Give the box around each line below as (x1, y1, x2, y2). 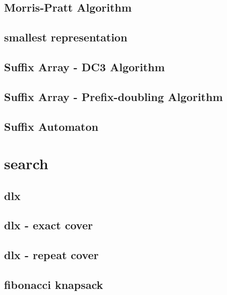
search (4, 153, 48, 174)
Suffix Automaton (4, 118, 98, 134)
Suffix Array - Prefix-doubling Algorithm (4, 88, 223, 104)
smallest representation (4, 29, 128, 45)
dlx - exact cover (4, 217, 93, 233)
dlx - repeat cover (4, 247, 99, 263)
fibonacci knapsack (4, 277, 103, 292)
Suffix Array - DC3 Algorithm (4, 59, 165, 74)
